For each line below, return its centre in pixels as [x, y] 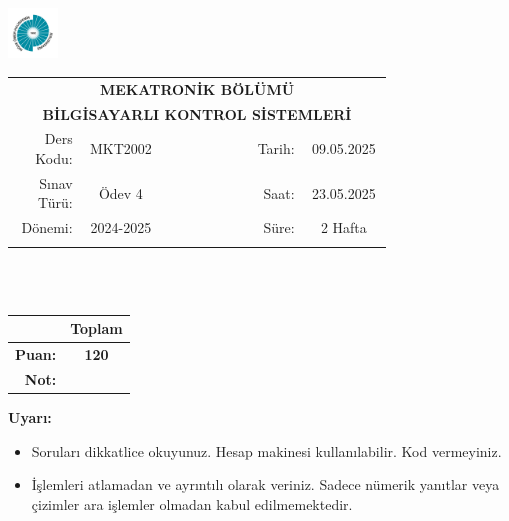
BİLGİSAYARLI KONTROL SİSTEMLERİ [197, 113]
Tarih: [276, 148]
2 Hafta [343, 227]
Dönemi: [47, 227]
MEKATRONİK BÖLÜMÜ [197, 88]
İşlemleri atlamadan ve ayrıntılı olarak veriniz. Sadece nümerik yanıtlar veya [265, 484]
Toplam [96, 328]
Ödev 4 [120, 192]
